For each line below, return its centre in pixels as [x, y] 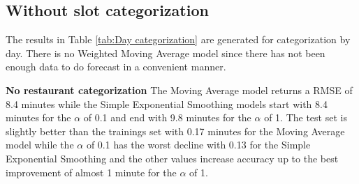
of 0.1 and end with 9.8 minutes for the [167, 117]
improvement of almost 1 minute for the [91, 172]
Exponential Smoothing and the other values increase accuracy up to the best [172, 158]
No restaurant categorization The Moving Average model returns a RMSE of [179, 90]
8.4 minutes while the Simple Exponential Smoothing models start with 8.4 [167, 103]
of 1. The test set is [306, 117]
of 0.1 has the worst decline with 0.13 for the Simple [198, 145]
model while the [40, 145]
